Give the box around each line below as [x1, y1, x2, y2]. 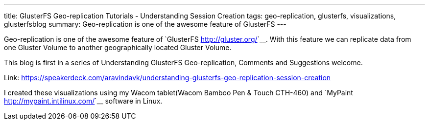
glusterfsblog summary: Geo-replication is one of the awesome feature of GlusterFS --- [4, 20, 286, 28]
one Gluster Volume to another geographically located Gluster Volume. [4, 43, 232, 52]
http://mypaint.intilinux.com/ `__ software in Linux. [4, 97, 163, 105]
